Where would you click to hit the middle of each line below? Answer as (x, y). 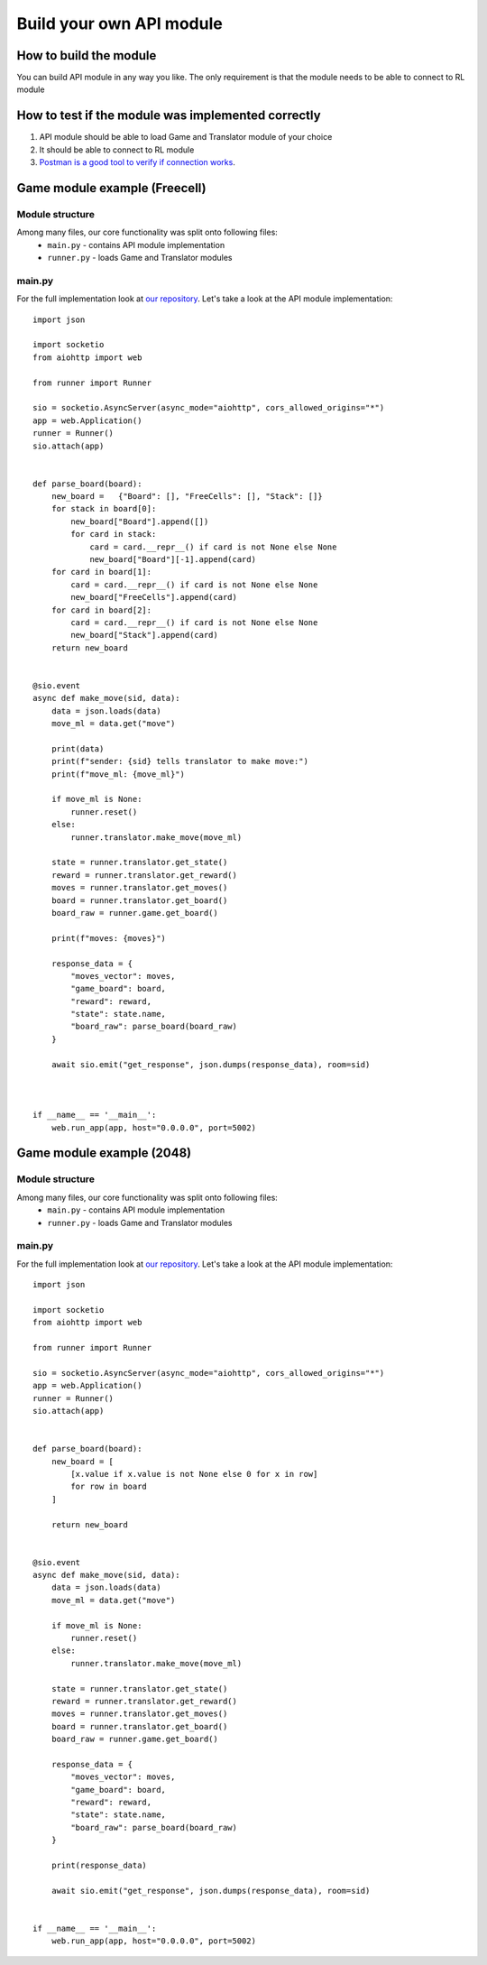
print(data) (78, 748)
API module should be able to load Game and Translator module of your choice (186, 137)
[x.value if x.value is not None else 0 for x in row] (194, 1474)
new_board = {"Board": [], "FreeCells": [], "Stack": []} (187, 497)
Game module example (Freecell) (111, 188)
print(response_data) (99, 1866)
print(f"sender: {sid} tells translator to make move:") (179, 761)
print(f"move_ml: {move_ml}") (118, 774)
